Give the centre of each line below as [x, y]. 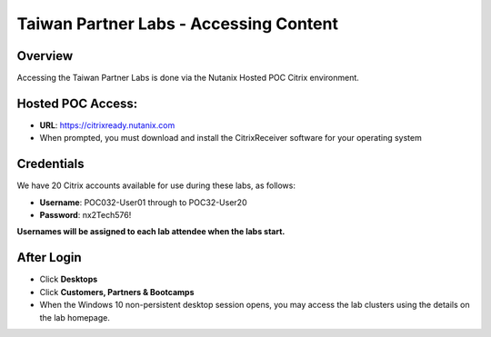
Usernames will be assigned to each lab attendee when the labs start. [151, 232]
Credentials [50, 164]
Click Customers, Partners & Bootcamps [117, 292]
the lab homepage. [75, 317]
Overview [45, 56]
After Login [49, 258]
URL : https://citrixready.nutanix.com [107, 125]
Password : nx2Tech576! [85, 215]
